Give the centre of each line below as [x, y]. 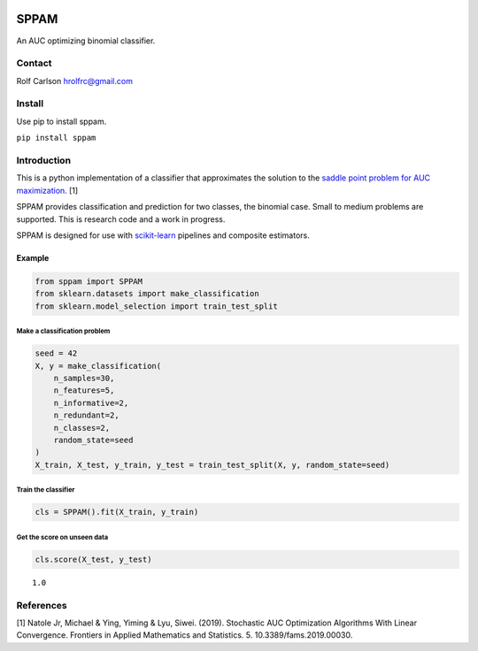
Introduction [43, 160]
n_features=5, [84, 391]
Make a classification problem [63, 332]
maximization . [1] [47, 190]
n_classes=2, [82, 428]
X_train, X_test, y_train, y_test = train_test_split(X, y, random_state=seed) [212, 465]
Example [33, 257]
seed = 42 [56, 353]
